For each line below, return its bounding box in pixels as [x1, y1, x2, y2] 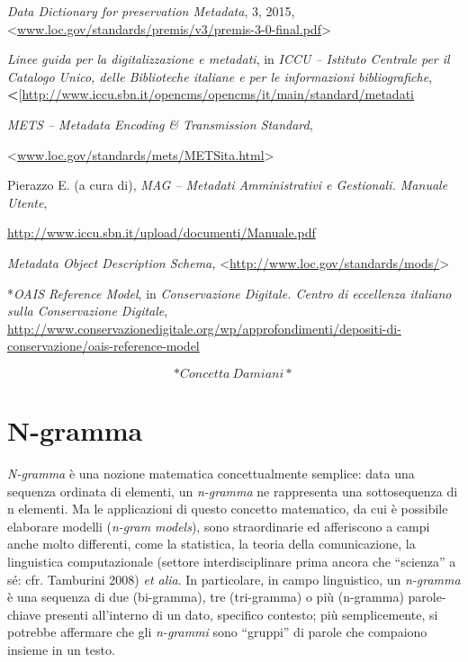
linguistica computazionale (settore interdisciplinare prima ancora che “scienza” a [7, 552, 456, 570]
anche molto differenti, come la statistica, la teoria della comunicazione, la [7, 534, 416, 553]
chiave [7, 604, 41, 623]
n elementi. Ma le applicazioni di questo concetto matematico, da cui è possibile [7, 499, 448, 518]
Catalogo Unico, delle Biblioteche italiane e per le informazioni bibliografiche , [7, 67, 433, 85]
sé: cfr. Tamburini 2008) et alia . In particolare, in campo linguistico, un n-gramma [7, 569, 461, 588]
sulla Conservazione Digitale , [7, 301, 168, 320]
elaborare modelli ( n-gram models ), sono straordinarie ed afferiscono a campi [7, 516, 430, 535]
